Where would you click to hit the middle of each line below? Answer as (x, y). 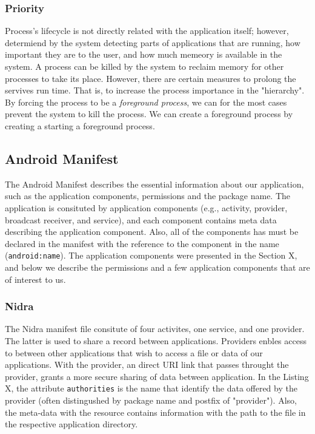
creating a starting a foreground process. (80, 125)
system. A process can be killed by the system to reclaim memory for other (144, 66)
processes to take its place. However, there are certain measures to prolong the (151, 78)
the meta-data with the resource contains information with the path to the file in (155, 412)
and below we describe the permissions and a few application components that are (157, 267)
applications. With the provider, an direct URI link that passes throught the (147, 364)
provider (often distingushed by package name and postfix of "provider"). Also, (151, 400)
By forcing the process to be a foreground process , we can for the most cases (146, 102)
